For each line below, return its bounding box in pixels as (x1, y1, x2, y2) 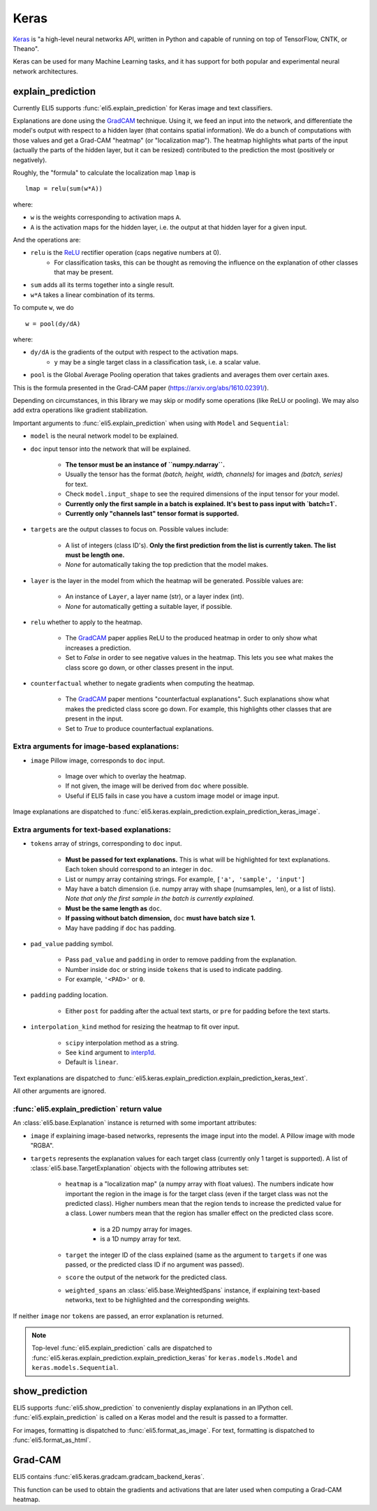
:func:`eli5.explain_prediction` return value (13, 1104, 163, 1114)
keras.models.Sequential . (31, 1364, 119, 1372)
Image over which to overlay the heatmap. (65, 772, 186, 781)
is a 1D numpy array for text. (100, 1234, 182, 1243)
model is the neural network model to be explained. (30, 432, 179, 440)
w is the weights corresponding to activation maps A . (30, 213, 182, 221)
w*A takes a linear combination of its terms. (30, 290, 155, 299)
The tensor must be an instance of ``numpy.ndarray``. (65, 460, 226, 469)
